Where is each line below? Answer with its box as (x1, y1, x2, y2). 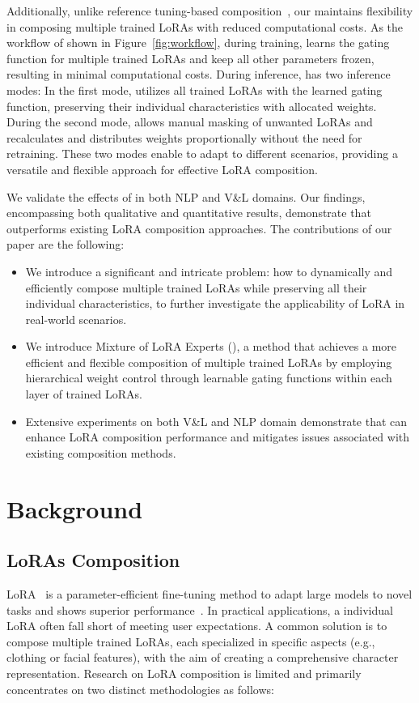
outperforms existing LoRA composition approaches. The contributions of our (6, 219, 392, 236)
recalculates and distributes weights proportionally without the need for (6, 129, 362, 146)
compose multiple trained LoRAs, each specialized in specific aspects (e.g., (6, 633, 375, 650)
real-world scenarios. (25, 310, 127, 327)
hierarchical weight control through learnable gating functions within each (25, 369, 392, 386)
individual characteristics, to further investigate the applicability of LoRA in (25, 295, 405, 312)
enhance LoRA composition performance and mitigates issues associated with (25, 428, 410, 445)
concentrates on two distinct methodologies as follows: (6, 680, 274, 697)
